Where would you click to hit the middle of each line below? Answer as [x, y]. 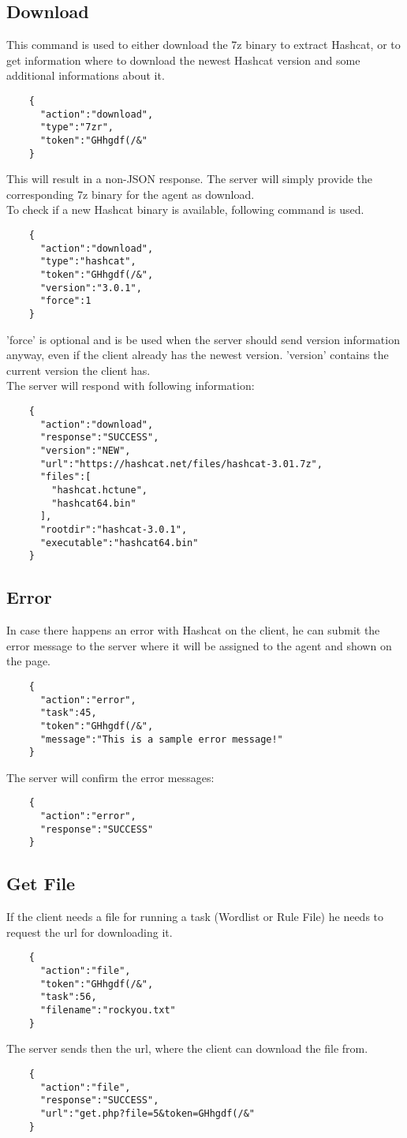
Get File [41, 883]
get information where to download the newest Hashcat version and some [183, 60]
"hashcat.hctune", [99, 490]
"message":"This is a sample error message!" [161, 739]
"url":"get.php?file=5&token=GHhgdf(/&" [147, 1113]
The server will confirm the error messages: [110, 777]
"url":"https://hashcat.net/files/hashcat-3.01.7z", [181, 464]
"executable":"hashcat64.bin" [119, 543]
